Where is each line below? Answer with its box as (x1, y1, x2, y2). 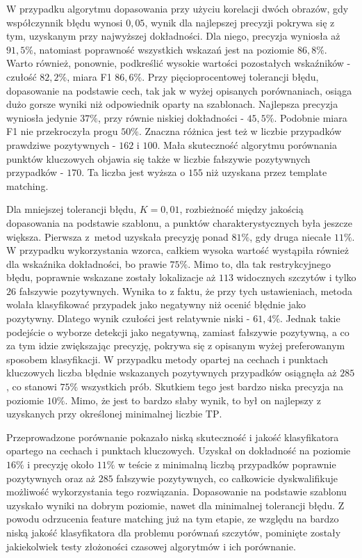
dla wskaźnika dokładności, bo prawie (6, 256, 167, 271)
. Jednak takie (280, 311, 340, 326)
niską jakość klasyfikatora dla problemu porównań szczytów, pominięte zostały (6, 525, 341, 539)
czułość (6, 69, 37, 83)
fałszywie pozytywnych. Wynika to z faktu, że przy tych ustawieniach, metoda (19, 283, 352, 298)
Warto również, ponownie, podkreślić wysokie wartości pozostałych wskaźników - (6, 56, 351, 70)
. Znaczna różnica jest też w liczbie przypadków (138, 124, 342, 138)
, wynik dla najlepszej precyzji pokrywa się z (145, 15, 335, 29)
